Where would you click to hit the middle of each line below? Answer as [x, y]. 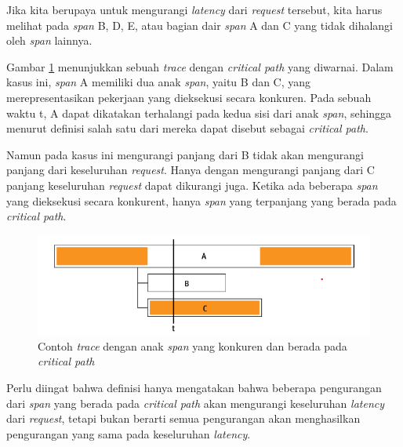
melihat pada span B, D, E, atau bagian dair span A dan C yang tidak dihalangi [200, 25]
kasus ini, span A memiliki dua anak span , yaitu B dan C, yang [159, 82]
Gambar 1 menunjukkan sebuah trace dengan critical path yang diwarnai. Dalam [200, 66]
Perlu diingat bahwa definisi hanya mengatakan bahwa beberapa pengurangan [194, 388]
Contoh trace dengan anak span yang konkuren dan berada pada [192, 345]
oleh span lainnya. [49, 40]
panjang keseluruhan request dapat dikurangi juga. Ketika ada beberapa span [192, 185]
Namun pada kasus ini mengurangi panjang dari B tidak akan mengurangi [185, 154]
